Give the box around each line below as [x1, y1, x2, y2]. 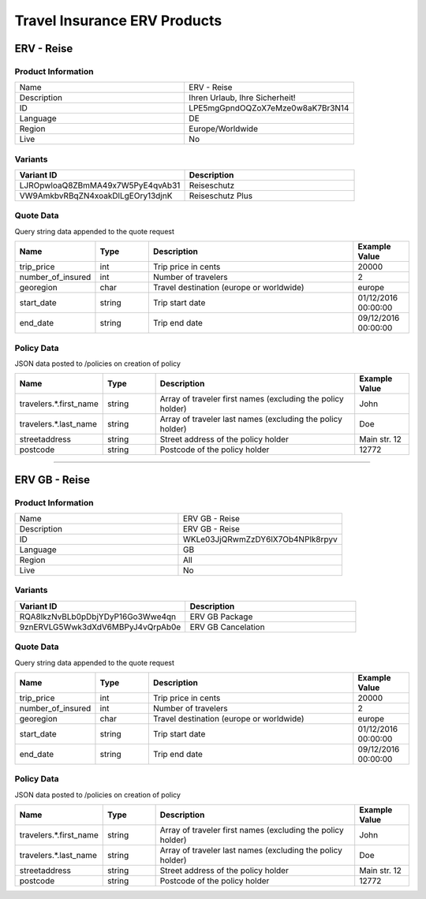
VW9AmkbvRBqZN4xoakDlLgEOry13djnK [19, 190, 173, 201]
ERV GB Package [189, 611, 253, 622]
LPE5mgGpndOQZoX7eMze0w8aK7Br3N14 [189, 103, 349, 114]
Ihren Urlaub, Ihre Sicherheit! [189, 92, 296, 103]
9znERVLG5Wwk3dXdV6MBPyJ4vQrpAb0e [19, 621, 181, 632]
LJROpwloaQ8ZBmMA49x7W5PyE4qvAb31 [19, 180, 181, 191]
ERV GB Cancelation [189, 621, 265, 632]
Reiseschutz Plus [189, 190, 252, 201]
